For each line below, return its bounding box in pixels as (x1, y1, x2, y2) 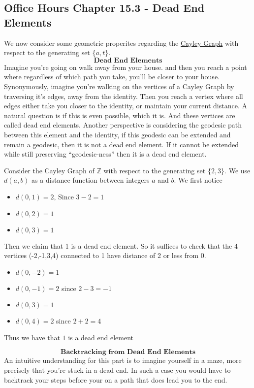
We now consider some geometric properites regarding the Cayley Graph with (4, 37, 239, 48)
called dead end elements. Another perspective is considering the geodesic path (4, 120, 242, 130)
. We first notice (174, 175, 222, 185)
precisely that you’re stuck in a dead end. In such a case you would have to (4, 365, 231, 375)
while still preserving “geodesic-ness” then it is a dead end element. (4, 149, 207, 159)
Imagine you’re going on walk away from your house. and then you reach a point (4, 62, 247, 72)
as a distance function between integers (32, 175, 150, 185)
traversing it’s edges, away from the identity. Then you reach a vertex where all (4, 91, 243, 101)
